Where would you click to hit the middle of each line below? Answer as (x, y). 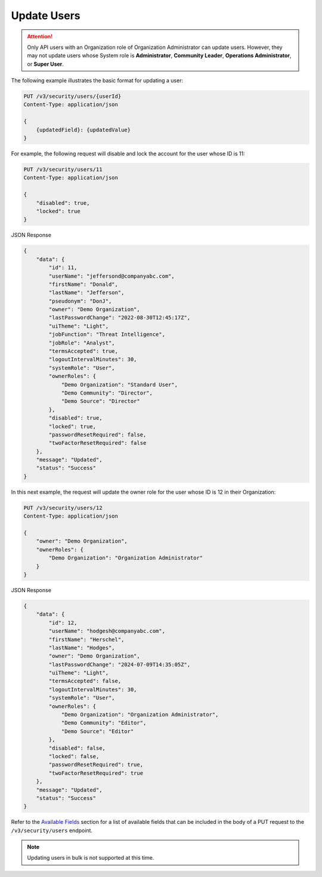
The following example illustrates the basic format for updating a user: (97, 81)
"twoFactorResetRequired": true (96, 773)
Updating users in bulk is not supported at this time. (91, 858)
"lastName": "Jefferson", (86, 293)
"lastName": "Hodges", (82, 647)
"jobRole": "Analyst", (82, 343)
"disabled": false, (77, 748)
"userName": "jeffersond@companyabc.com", (112, 276)
